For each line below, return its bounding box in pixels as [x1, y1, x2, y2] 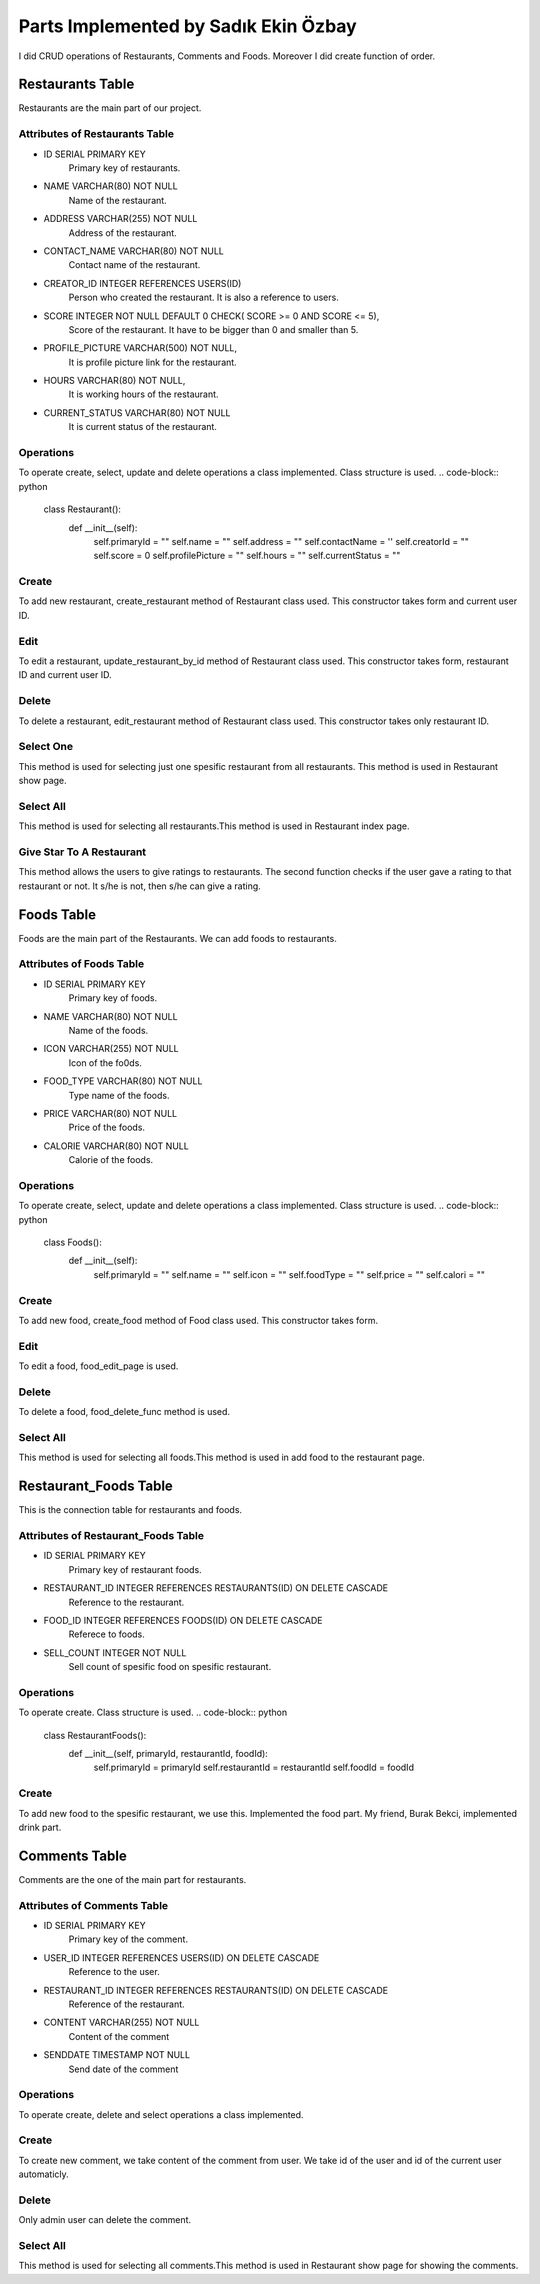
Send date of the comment [68, 2063, 179, 2075]
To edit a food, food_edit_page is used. [18, 1360, 179, 1372]
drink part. [18, 1821, 62, 1833]
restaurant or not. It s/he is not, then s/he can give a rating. [18, 880, 262, 892]
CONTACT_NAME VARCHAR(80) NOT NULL [43, 245, 224, 257]
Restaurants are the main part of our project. [18, 102, 202, 114]
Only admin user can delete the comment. [18, 2214, 192, 2226]
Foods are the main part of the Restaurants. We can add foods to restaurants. [18, 932, 337, 944]
